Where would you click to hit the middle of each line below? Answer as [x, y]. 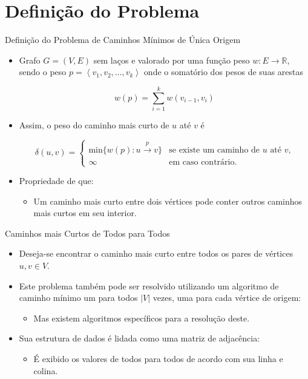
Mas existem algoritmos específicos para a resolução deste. [142, 318]
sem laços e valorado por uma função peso [172, 60]
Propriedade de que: [56, 180]
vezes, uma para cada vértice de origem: [227, 298]
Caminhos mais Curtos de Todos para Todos [87, 233]
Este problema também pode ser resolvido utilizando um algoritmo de [149, 285]
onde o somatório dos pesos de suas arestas [223, 72]
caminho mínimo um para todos [78, 298]
